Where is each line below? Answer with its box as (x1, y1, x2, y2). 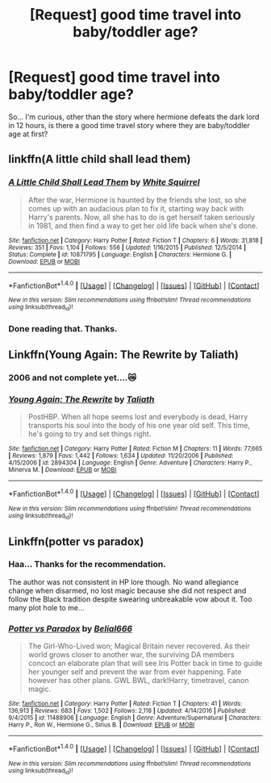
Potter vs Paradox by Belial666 (8, 623, 133, 634)
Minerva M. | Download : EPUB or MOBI (8, 466, 117, 474)
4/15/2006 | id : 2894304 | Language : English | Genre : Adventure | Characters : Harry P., (8, 459, 252, 467)
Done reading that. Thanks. (8, 323, 118, 334)
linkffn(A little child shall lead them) (8, 152, 191, 166)
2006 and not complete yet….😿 (8, 372, 137, 383)
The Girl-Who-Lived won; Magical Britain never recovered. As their (27, 641, 250, 651)
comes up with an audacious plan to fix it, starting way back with (27, 203, 244, 213)
